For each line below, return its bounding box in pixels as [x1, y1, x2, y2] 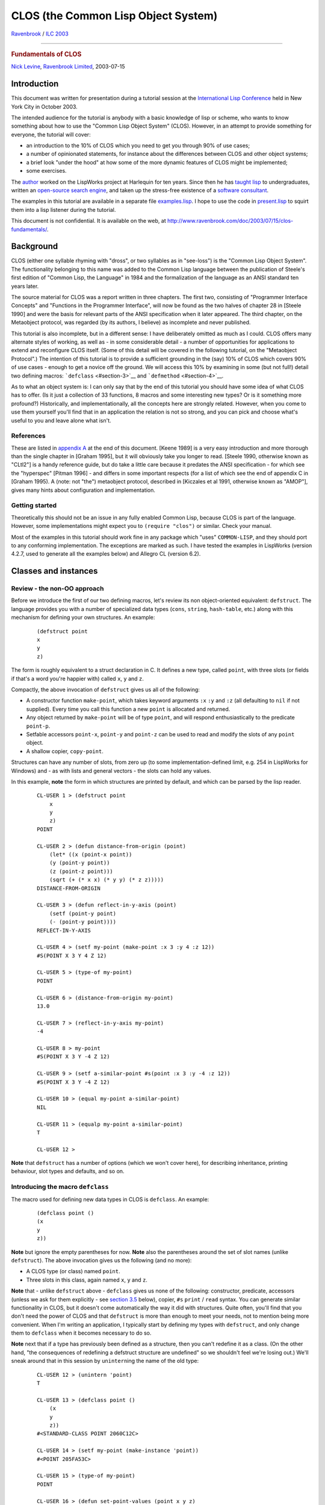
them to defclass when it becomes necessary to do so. [11, 1329, 152, 1336]
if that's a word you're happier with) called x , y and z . [11, 675, 144, 682]
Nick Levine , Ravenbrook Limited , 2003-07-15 [11, 63, 126, 70]
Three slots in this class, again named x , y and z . [26, 1276, 147, 1283]
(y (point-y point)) [49, 860, 110, 866]
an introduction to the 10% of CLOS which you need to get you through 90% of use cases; [26, 142, 250, 149]
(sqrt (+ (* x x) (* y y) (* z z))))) [49, 877, 164, 883]
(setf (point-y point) [49, 910, 117, 917]
